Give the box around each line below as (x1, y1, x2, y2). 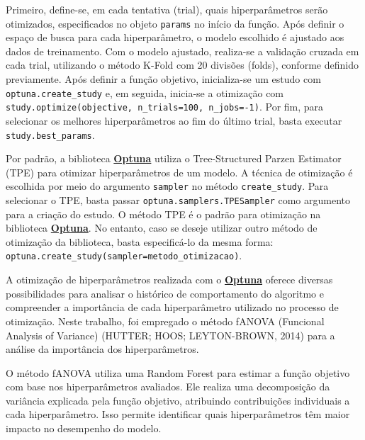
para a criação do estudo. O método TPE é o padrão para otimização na (6, 206, 321, 221)
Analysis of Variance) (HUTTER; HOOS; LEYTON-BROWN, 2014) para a (6, 327, 335, 342)
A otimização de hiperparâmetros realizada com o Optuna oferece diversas (6, 272, 333, 287)
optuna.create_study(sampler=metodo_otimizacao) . (6, 248, 242, 263)
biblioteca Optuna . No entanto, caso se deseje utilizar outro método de (6, 220, 318, 235)
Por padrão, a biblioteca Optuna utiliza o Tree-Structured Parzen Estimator (6, 151, 342, 166)
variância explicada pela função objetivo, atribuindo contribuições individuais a (6, 393, 350, 407)
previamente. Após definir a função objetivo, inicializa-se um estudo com (6, 72, 321, 86)
